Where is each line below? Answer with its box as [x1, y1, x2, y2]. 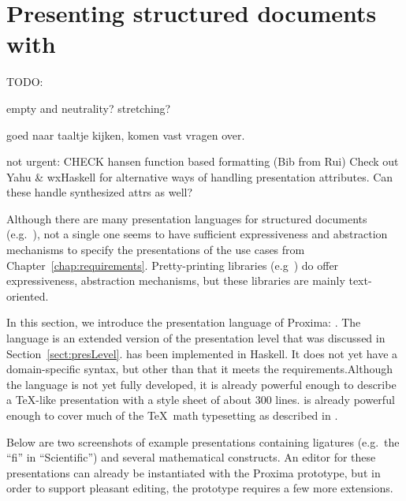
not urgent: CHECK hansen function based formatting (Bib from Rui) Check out [6, 153, 399, 170]
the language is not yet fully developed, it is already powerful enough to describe [6, 376, 397, 392]
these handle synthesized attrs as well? [6, 184, 193, 200]
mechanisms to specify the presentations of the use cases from [6, 241, 305, 258]
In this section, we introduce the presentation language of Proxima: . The [6, 314, 361, 331]
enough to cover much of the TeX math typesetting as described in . [6, 407, 338, 423]
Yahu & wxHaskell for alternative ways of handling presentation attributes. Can [6, 168, 393, 185]
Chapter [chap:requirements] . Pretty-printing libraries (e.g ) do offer [6, 256, 339, 273]
